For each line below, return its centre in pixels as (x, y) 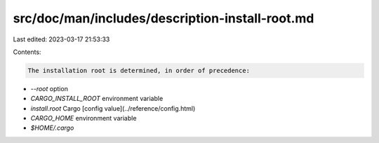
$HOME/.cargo (52, 128)
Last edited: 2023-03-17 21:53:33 (61, 39)
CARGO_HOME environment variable (84, 118)
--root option (49, 88)
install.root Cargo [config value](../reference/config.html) (113, 108)
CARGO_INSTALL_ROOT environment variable (97, 99)
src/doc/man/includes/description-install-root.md (164, 18)
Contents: (27, 52)
